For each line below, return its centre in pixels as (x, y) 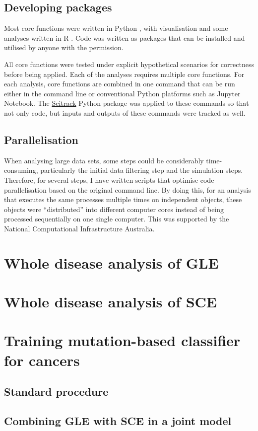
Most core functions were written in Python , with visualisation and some (116, 28)
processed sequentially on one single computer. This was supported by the (117, 219)
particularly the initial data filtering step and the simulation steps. (142, 170)
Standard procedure (56, 392)
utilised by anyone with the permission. (64, 47)
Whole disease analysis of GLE (111, 262)
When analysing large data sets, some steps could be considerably (104, 160)
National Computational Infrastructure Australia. (79, 228)
